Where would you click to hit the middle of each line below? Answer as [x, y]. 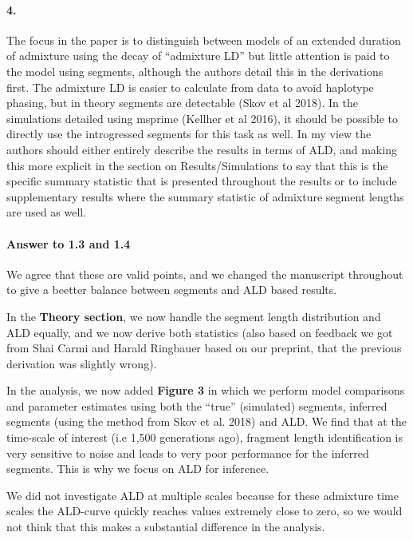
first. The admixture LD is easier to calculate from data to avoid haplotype [190, 87]
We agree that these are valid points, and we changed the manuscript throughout [205, 274]
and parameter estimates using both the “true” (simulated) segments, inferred [197, 405]
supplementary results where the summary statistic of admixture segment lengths [205, 196]
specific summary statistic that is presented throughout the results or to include [202, 181]
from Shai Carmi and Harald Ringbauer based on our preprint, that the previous [204, 348]
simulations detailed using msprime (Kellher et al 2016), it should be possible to [203, 118]
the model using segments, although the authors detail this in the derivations [195, 71]
